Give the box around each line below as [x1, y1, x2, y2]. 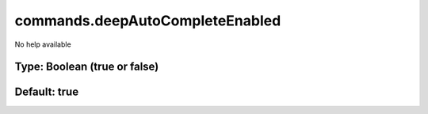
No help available [14, 40, 71, 49]
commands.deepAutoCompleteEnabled [14, 12, 281, 29]
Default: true [14, 85, 79, 99]
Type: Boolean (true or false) [14, 60, 159, 74]
